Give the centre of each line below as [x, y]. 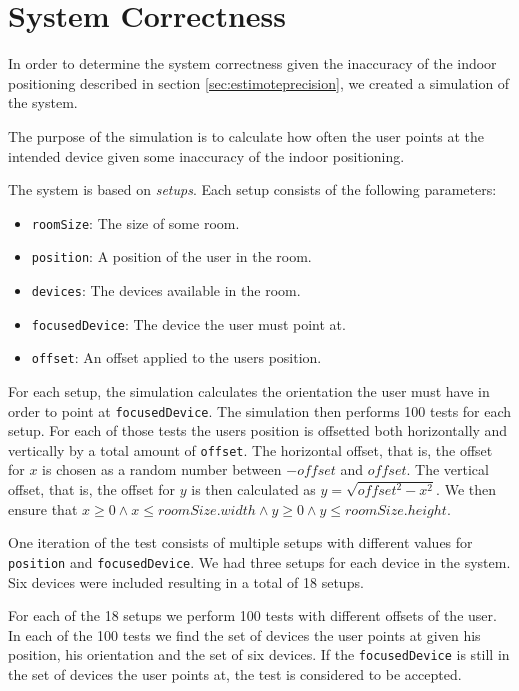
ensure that [43, 508]
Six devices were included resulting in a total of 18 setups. [186, 581]
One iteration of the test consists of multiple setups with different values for [240, 542]
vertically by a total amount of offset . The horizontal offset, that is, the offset [250, 449]
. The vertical [447, 469]
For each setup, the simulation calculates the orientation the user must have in [249, 390]
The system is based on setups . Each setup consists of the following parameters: [252, 189]
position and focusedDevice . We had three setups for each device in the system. [259, 561]
